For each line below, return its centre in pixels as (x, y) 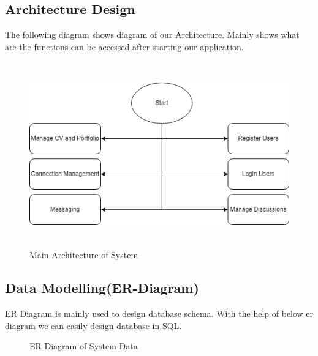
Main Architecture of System (84, 255)
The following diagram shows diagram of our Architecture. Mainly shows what (152, 35)
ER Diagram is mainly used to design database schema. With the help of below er (159, 313)
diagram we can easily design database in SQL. (93, 325)
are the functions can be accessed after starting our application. (124, 46)
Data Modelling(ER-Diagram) (102, 288)
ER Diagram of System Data (84, 346)
